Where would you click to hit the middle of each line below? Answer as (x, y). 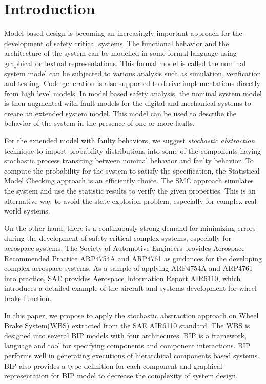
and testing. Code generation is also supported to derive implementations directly (132, 83)
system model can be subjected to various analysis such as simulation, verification (133, 73)
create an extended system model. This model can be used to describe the (120, 113)
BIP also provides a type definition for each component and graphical (113, 365)
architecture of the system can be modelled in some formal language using (120, 53)
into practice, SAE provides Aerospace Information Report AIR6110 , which (122, 278)
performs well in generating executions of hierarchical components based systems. (132, 355)
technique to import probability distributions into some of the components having (132, 150)
